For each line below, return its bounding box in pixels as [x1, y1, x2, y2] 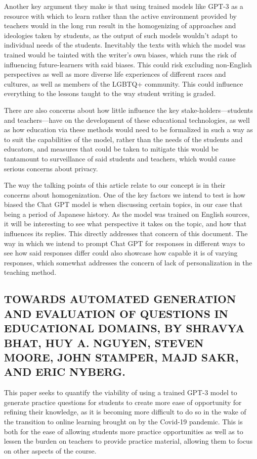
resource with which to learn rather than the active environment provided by [4, 10, 237, 21]
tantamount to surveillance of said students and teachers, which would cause [4, 153, 236, 163]
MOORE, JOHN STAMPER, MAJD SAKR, [4, 349, 239, 364]
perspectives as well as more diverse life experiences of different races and [4, 69, 226, 79]
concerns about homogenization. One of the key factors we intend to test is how [4, 189, 246, 200]
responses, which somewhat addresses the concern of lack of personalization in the [4, 257, 253, 267]
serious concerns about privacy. [4, 163, 98, 173]
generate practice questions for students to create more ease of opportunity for [4, 397, 242, 407]
